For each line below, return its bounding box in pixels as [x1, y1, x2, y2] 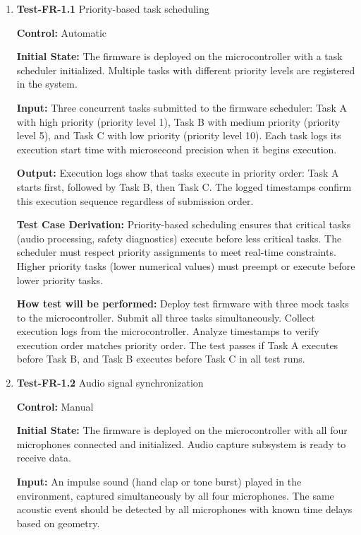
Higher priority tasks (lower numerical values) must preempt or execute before [16, 258, 355, 273]
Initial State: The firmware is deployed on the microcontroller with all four [16, 423, 348, 437]
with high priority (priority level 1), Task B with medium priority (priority [16, 114, 341, 129]
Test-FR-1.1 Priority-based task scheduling [16, 1, 209, 16]
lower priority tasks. [16, 272, 103, 287]
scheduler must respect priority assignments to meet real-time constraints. [16, 245, 336, 259]
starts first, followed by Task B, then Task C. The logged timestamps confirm [16, 179, 352, 194]
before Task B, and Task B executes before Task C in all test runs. [16, 351, 305, 366]
